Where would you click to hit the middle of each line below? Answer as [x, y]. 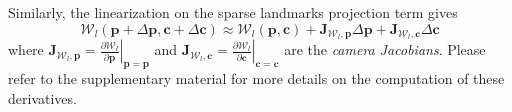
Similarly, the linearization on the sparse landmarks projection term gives [233, 12]
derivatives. [42, 97]
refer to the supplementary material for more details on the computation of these [256, 78]
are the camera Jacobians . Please [385, 49]
